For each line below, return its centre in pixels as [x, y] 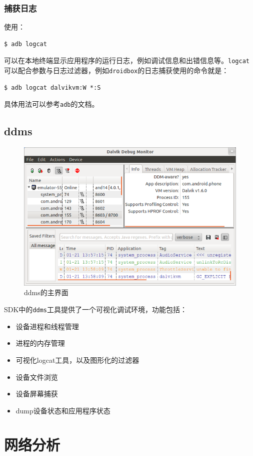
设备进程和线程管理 [47, 326]
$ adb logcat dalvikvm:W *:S [52, 87]
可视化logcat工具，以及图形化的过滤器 [77, 360]
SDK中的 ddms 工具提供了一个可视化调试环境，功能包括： [96, 309]
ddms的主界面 [46, 292]
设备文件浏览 [37, 377]
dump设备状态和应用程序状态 [63, 410]
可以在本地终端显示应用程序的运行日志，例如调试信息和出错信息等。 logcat [127, 60]
